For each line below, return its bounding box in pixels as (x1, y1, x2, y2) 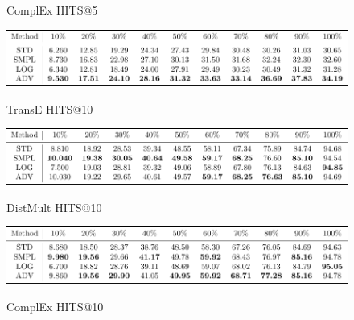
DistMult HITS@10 (6, 198, 102, 215)
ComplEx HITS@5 (6, 2, 98, 18)
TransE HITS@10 (6, 100, 93, 117)
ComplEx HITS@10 (6, 297, 104, 314)
